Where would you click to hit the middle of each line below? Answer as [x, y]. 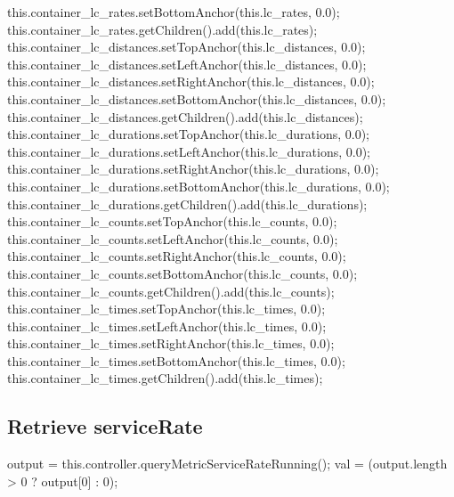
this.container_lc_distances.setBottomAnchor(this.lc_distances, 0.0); [197, 98]
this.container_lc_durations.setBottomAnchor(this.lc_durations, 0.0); [199, 186]
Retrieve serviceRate [105, 426]
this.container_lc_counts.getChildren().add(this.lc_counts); [171, 291]
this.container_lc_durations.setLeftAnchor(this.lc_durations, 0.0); [189, 151]
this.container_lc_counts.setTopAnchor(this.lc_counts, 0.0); [172, 221]
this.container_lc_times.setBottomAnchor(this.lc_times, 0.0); [176, 360]
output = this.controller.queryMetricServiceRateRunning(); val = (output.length [227, 464]
